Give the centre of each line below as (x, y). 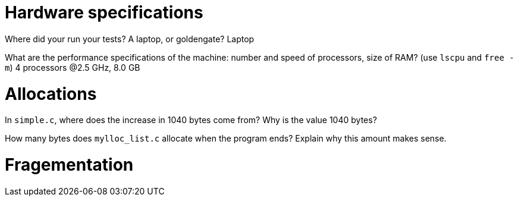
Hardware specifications (104, 12)
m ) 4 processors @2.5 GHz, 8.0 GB (73, 67)
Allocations (51, 94)
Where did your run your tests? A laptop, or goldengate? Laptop (130, 39)
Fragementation (69, 165)
